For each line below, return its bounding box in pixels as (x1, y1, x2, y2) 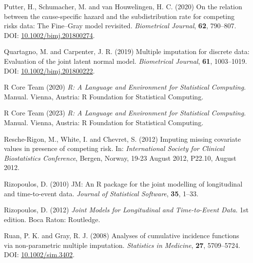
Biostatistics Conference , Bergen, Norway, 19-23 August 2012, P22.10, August (4, 152, 236, 163)
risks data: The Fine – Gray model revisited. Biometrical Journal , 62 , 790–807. (4, 20, 236, 31)
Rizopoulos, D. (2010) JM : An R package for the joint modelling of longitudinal (4, 178, 243, 188)
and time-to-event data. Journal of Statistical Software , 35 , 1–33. (4, 188, 198, 198)
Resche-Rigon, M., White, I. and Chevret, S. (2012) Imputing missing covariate (4, 133, 241, 144)
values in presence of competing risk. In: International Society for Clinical (4, 143, 225, 153)
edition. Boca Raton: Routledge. (4, 214, 100, 224)
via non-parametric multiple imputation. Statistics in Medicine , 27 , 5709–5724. (4, 240, 240, 250)
